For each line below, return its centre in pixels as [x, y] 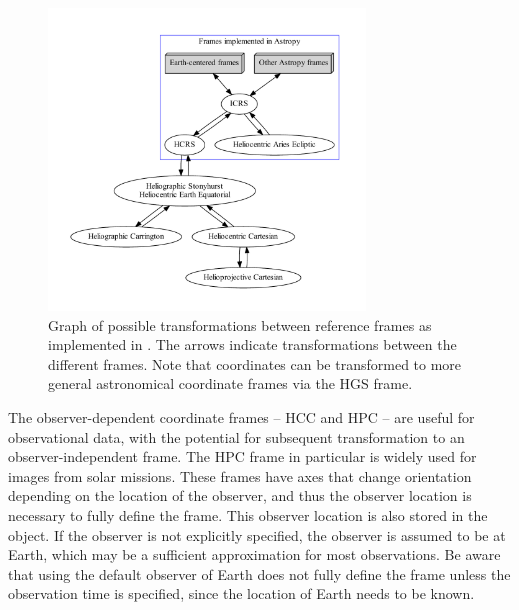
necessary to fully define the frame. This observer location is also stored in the [248, 515]
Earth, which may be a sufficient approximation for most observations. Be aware [254, 554]
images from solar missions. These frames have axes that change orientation [240, 475]
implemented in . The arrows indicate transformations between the [252, 344]
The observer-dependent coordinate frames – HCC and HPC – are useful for [241, 417]
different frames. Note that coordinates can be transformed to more [255, 363]
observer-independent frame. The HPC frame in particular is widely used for [242, 456]
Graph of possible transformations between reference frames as [240, 324]
